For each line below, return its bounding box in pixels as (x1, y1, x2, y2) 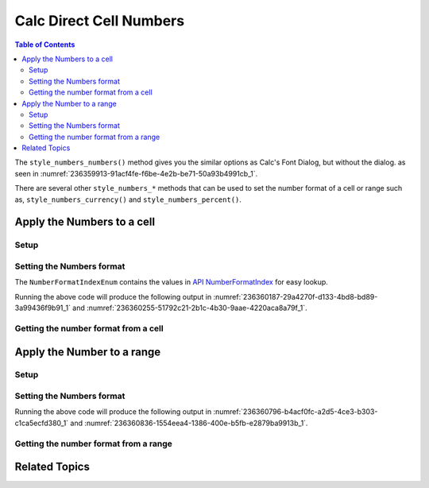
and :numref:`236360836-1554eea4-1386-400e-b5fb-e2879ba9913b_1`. (70, 418, 308, 428)
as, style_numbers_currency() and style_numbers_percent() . (14, 195, 242, 204)
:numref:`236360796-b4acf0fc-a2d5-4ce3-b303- (213, 407, 378, 416)
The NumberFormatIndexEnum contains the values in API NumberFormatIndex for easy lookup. (14, 277, 329, 287)
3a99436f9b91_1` (14, 303, 71, 313)
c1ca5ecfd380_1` (14, 418, 69, 428)
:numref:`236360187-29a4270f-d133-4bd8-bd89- (213, 292, 378, 301)
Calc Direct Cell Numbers (14, 12, 185, 29)
